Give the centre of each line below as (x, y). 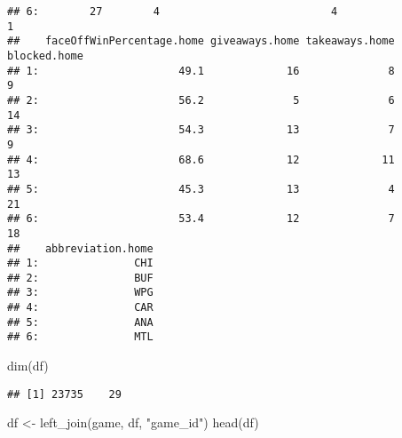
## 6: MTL (80, 337)
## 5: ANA (80, 322)
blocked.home (45, 56)
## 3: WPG (80, 293)
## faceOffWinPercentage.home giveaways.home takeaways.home (201, 41)
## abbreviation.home (80, 248)
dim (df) (28, 366)
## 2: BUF (80, 278)
